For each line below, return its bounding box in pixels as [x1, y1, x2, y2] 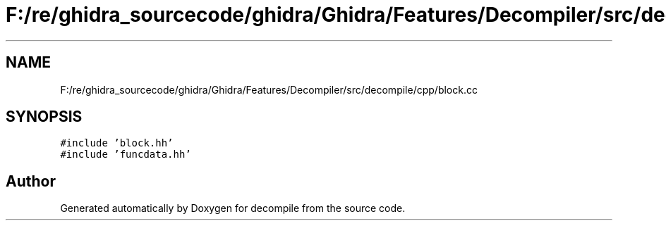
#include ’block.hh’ [60, 137, 174, 149]
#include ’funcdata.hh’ [60, 149, 191, 161]
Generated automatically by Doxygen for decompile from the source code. [60, 202, 406, 215]
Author [6, 172, 56, 190]
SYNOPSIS [6, 108, 83, 126]
